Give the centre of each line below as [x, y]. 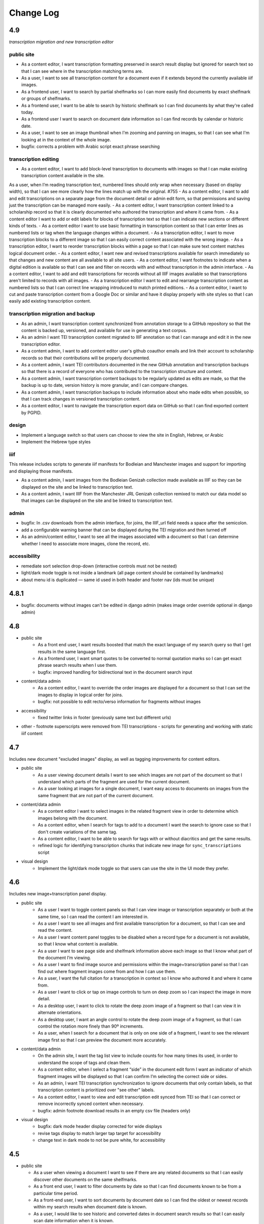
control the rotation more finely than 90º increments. [91, 1026]
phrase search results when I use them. [77, 665]
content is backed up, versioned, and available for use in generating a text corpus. [104, 330]
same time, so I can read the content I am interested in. [93, 917]
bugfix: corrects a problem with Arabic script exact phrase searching [90, 146]
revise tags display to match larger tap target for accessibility [99, 1133]
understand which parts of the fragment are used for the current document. [114, 781]
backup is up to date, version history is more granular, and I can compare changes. [105, 385]
